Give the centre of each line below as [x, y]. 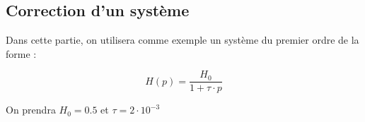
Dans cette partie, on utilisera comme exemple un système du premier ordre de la [182, 40]
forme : [21, 53]
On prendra [31, 110]
